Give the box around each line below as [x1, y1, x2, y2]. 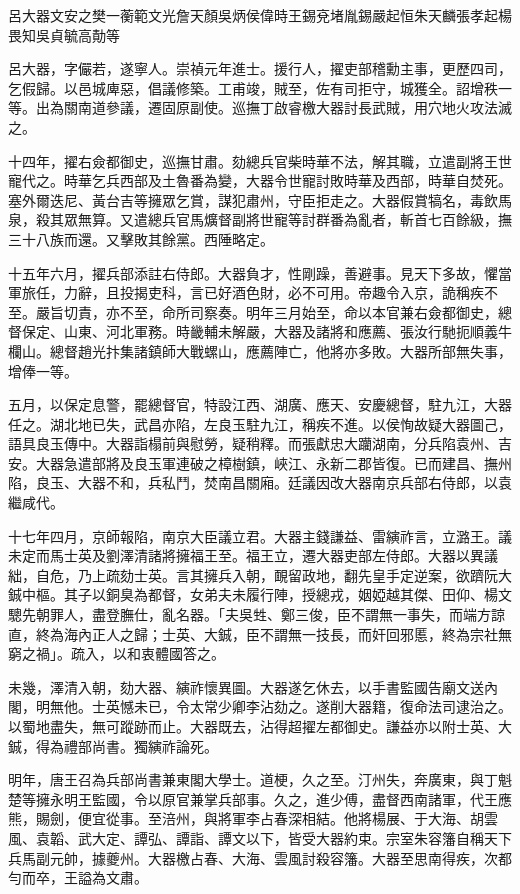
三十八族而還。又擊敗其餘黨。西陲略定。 [8, 228, 274, 249]
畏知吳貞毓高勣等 [8, 24, 120, 45]
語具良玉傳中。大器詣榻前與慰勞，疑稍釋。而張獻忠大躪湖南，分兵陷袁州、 [8, 433, 498, 454]
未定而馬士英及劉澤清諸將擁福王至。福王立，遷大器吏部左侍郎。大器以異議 [8, 545, 498, 566]
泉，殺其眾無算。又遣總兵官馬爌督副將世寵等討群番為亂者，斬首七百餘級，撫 [8, 209, 512, 230]
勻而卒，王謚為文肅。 [8, 867, 148, 888]
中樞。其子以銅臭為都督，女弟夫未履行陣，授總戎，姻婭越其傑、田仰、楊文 [21, 584, 512, 605]
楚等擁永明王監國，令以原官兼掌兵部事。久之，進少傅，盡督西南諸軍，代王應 [8, 788, 512, 809]
